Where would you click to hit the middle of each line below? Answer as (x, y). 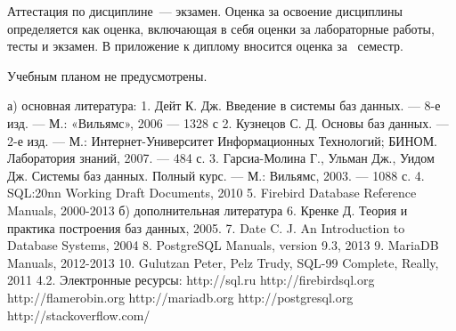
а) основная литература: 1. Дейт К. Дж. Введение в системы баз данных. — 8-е (224, 105)
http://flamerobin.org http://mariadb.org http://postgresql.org (180, 297)
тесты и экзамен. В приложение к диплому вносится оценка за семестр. (205, 46)
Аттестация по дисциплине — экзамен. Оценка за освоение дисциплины (205, 11)
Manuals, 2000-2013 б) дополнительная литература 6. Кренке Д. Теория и (208, 210)
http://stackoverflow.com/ (79, 315)
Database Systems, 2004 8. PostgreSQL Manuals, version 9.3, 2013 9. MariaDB (223, 245)
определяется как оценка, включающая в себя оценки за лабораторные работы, (221, 28)
